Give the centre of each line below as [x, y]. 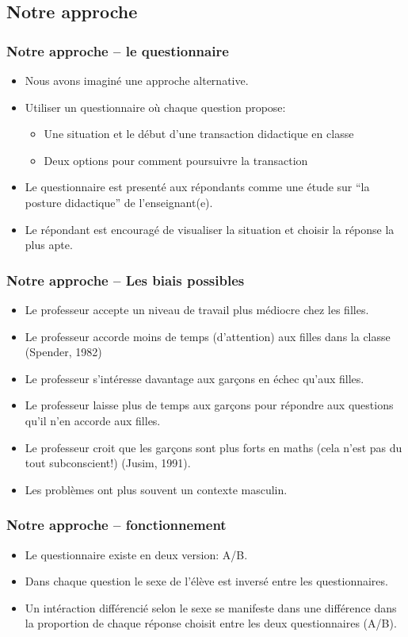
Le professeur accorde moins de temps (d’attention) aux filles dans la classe [208, 336]
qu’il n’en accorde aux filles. [93, 420]
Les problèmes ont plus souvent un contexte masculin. [156, 489]
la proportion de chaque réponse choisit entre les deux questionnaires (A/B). [211, 623]
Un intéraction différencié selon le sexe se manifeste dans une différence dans [211, 607]
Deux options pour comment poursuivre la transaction [176, 160]
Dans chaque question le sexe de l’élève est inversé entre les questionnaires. [206, 581]
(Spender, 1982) [63, 352]
